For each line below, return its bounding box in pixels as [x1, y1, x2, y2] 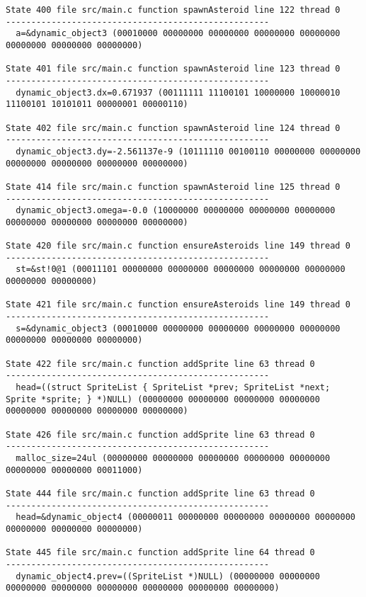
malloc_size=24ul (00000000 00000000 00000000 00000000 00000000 [16, 453, 331, 463]
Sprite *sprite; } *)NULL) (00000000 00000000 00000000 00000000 [6, 394, 320, 404]
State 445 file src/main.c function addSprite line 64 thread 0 [6, 547, 315, 558]
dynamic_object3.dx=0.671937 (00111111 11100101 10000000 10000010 [16, 87, 341, 98]
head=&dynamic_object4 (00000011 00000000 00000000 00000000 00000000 [16, 512, 355, 523]
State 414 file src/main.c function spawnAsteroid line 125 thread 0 [6, 181, 341, 192]
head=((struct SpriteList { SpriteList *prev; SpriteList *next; [16, 382, 331, 392]
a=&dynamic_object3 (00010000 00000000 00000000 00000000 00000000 [16, 28, 341, 39]
